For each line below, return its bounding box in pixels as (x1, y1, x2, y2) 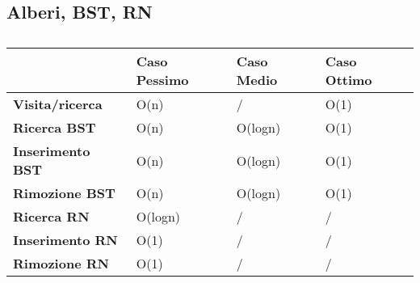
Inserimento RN (13, 230, 118, 250)
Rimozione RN (13, 254, 109, 273)
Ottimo (325, 70, 372, 90)
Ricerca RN (13, 207, 90, 226)
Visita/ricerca (13, 95, 103, 114)
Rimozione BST (13, 184, 115, 203)
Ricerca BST (13, 118, 96, 137)
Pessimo (136, 70, 189, 90)
